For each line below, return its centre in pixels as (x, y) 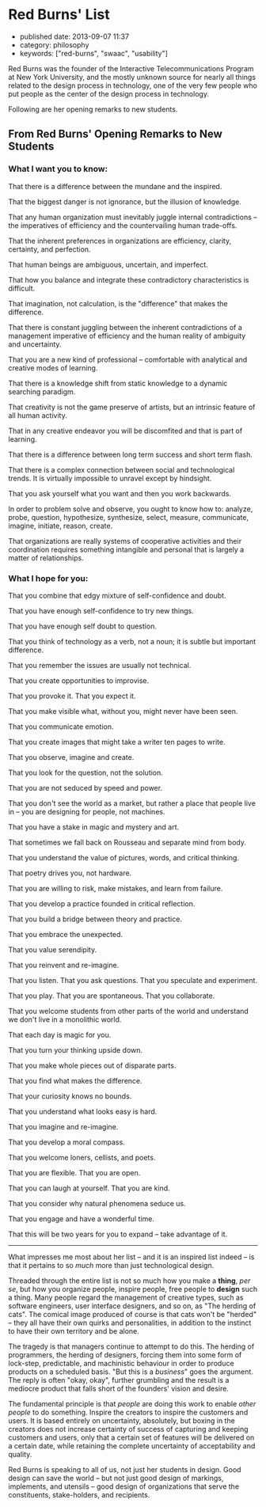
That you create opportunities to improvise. (79, 680)
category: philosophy (54, 44)
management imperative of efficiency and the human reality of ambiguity (127, 336)
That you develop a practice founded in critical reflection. (102, 903)
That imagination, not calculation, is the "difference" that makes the (118, 303)
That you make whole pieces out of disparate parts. (92, 1065)
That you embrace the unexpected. (66, 934)
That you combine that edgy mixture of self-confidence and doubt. (117, 595)
